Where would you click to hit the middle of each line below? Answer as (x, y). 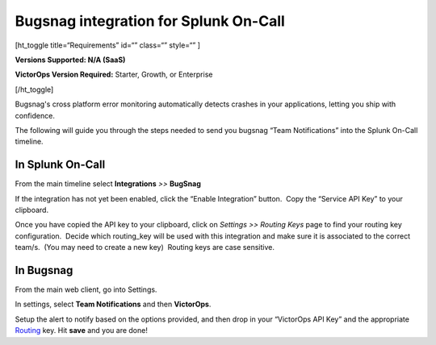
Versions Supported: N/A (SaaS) (70, 60)
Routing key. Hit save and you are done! (82, 330)
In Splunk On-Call (60, 165)
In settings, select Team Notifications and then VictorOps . (113, 304)
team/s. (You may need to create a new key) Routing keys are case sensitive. (145, 247)
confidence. (35, 115)
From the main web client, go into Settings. (86, 289)
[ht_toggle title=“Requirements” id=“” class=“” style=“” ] (108, 45)
